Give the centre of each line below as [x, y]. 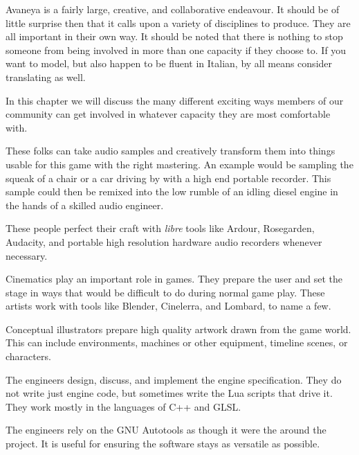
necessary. [27, 255]
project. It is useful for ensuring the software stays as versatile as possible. [163, 444]
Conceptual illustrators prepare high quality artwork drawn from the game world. [178, 329]
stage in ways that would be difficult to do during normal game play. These [165, 292]
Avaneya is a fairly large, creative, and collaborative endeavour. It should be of [173, 9]
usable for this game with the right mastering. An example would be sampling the [179, 164]
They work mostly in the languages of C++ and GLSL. [123, 406]
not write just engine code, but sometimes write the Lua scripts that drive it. [169, 393]
